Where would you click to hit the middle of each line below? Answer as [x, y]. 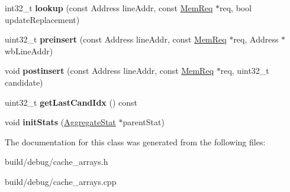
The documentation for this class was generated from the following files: [135, 141]
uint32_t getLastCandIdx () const [71, 102]
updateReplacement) [42, 19]
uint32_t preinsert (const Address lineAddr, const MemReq [116, 39]
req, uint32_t [245, 71]
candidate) [24, 82]
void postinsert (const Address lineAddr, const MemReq [109, 71]
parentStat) [144, 122]
